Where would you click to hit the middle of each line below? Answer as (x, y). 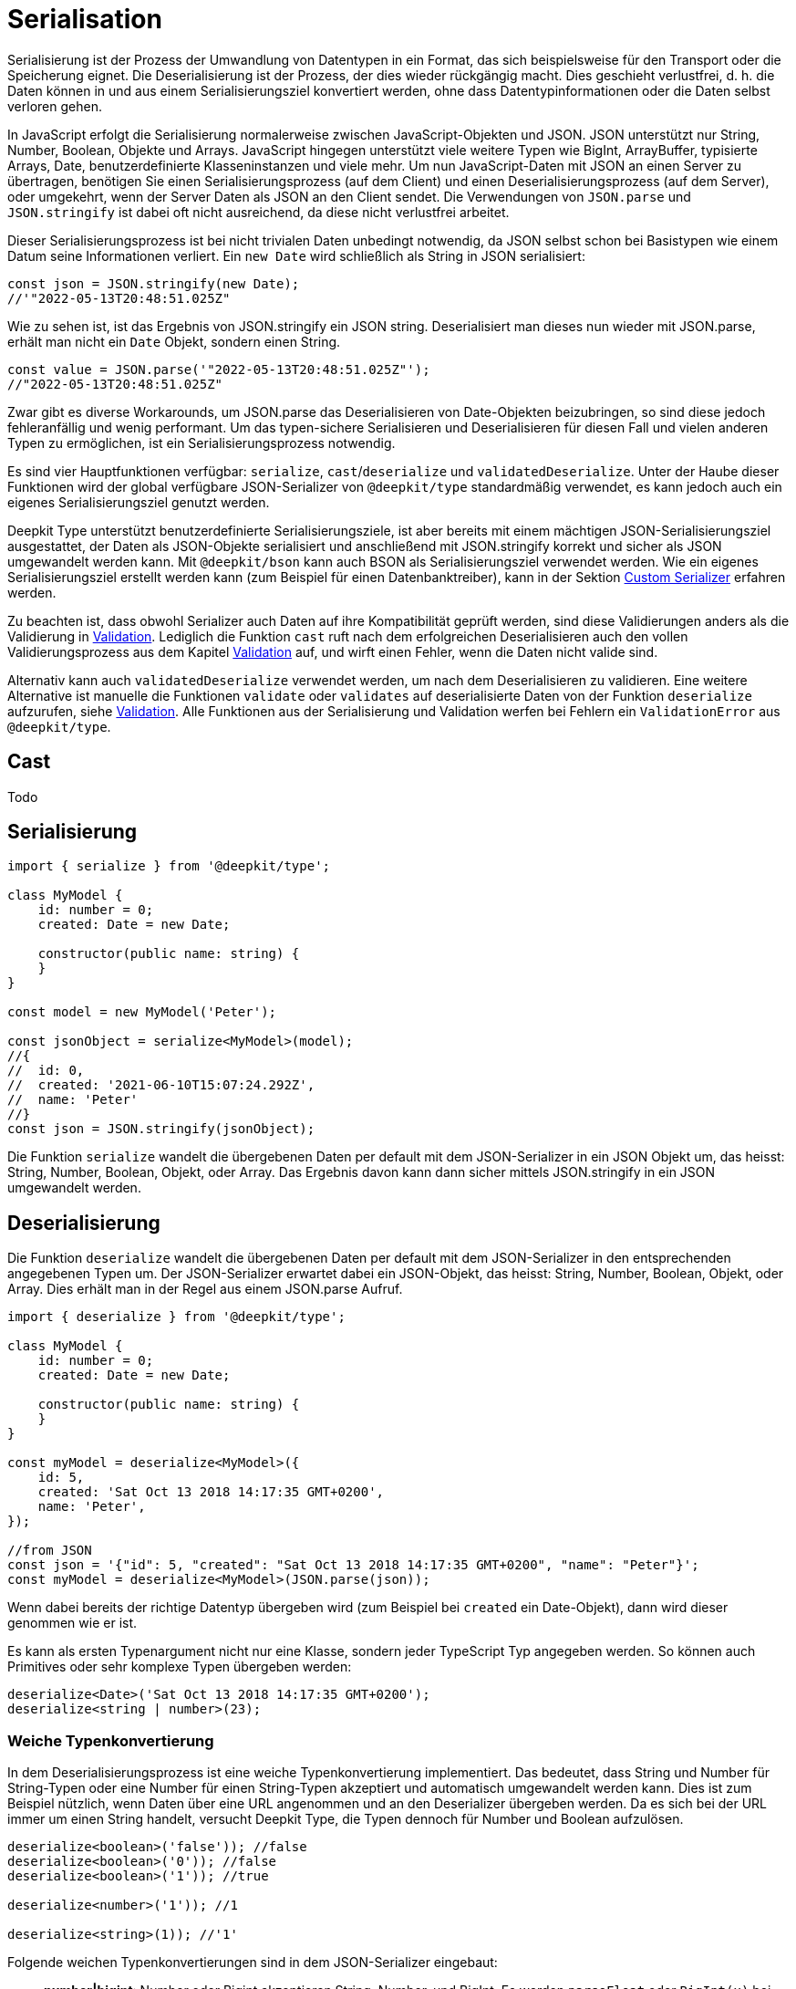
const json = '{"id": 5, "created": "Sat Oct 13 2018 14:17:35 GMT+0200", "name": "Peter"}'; (353, 1565)
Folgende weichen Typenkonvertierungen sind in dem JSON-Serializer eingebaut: (253, 1963)
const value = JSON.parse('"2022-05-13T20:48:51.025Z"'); (219, 369)
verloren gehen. (55, 106)
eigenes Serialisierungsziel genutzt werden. (139, 502)
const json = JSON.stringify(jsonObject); (161, 1129)
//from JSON (50, 1551)
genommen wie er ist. (72, 1623)
